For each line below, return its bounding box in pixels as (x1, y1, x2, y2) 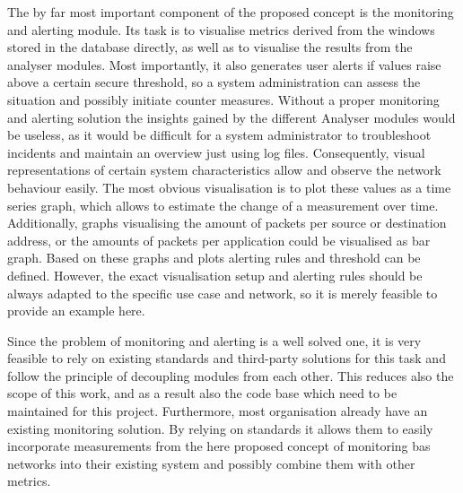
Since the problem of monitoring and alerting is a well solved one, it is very (7, 331, 422, 350)
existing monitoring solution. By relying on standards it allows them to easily (7, 419, 433, 437)
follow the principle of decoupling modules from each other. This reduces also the (7, 366, 454, 385)
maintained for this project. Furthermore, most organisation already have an (7, 402, 428, 420)
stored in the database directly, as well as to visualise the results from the (7, 38, 413, 56)
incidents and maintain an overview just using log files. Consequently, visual (7, 143, 425, 161)
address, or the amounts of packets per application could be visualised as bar (7, 230, 431, 249)
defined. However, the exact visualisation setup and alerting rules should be (7, 265, 423, 284)
